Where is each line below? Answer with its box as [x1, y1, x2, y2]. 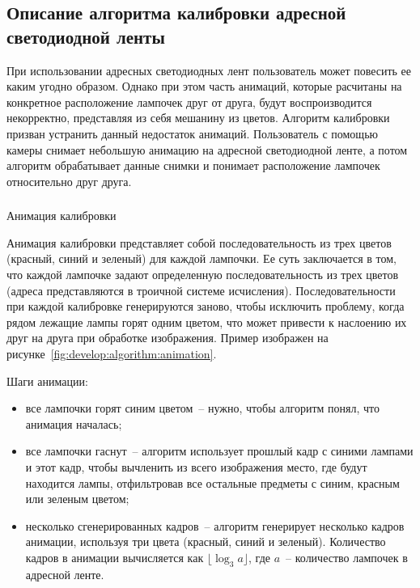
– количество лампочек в [286, 548, 408, 565]
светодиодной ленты [6, 23, 165, 49]
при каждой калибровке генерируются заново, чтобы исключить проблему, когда [6, 298, 405, 315]
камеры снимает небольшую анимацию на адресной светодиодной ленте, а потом [6, 141, 408, 158]
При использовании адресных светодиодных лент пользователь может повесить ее [6, 61, 412, 78]
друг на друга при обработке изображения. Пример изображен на [6, 329, 329, 346]
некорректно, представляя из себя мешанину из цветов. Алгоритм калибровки [6, 109, 390, 126]
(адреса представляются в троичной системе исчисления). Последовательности [6, 281, 396, 298]
